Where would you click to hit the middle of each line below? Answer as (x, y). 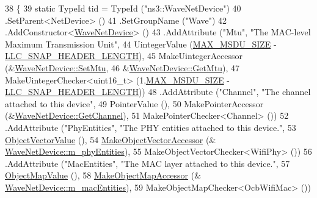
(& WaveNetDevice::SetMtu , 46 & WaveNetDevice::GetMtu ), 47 (122, 67)
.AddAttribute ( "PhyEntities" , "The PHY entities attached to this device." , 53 (151, 127)
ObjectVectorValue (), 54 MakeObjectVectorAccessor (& (111, 139)
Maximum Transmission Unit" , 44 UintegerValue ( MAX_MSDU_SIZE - (141, 44)
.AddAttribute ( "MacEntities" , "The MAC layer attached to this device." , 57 (148, 163)
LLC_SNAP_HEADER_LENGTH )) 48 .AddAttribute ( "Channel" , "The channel (158, 92)
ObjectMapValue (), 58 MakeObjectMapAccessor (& (103, 175)
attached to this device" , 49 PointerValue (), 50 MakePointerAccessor (134, 103)
